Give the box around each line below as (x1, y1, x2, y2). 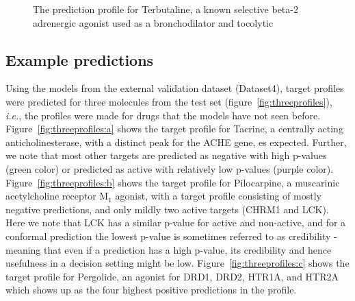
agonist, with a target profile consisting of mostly (115, 189, 321, 203)
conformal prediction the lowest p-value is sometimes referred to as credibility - (5, 228, 337, 243)
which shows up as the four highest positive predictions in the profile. (5, 282, 297, 297)
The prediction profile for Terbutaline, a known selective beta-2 (33, 2, 298, 16)
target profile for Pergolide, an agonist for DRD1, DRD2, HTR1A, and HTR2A (5, 269, 339, 283)
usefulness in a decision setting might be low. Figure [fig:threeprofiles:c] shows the (5, 256, 350, 270)
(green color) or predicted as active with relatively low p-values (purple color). (5, 161, 334, 176)
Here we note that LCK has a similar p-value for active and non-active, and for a (5, 215, 346, 230)
